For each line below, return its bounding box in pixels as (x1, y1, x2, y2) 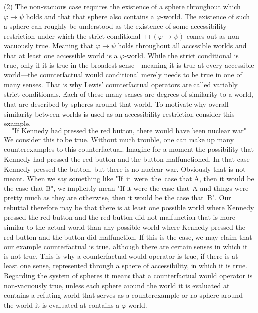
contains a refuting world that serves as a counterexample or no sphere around (4, 290, 243, 300)
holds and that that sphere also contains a (26, 11, 154, 21)
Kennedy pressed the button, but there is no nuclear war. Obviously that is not (4, 163, 246, 174)
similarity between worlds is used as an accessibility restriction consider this (4, 108, 235, 119)
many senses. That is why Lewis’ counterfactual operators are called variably (4, 79, 238, 89)
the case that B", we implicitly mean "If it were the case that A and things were (4, 183, 249, 193)
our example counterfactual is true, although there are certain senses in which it (4, 241, 248, 251)
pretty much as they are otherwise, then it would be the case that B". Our (4, 192, 231, 203)
